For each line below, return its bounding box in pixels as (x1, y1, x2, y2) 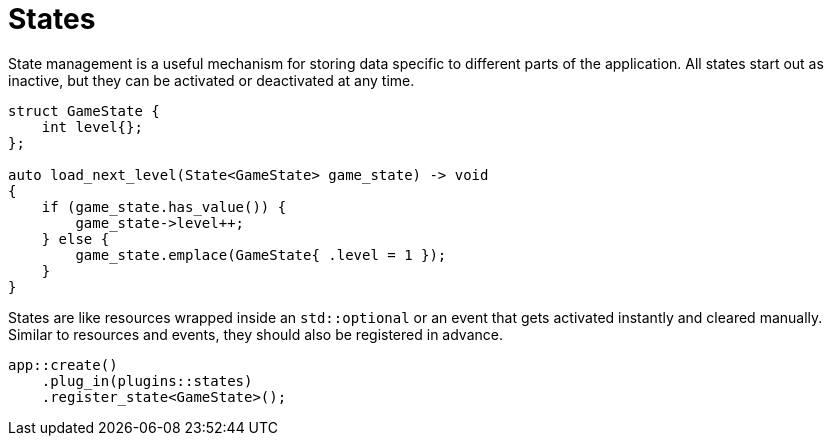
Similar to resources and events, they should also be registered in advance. (8, 325, 503, 343)
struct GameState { (8, 102, 160, 119)
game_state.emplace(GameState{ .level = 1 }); (75, 246, 447, 263)
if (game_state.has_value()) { (41, 198, 287, 215)
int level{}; (41, 118, 143, 135)
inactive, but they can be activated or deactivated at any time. (8, 71, 415, 89)
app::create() (8, 356, 118, 373)
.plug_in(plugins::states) (41, 372, 253, 389)
